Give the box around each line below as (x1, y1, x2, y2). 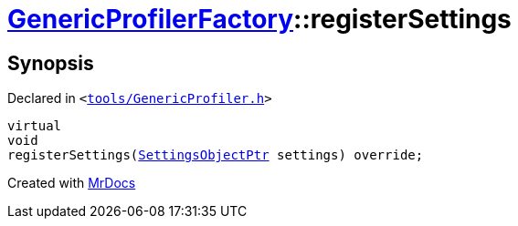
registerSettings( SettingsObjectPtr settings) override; (7, 148, 424, 163)
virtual (7, 118, 62, 134)
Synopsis (7, 51, 94, 75)
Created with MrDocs (7, 175, 136, 191)
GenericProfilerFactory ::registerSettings (7, 4, 512, 35)
